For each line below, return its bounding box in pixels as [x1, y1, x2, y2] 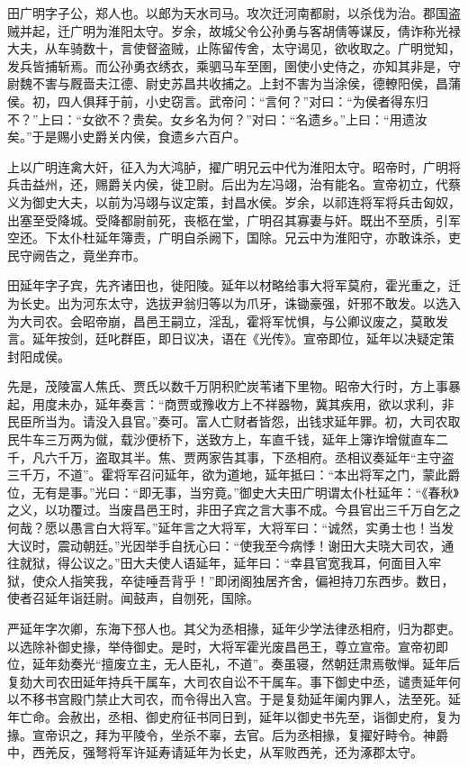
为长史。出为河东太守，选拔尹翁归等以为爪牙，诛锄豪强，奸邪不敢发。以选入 [7, 293, 461, 312]
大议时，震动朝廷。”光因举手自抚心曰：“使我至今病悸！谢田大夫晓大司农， [7, 535, 442, 554]
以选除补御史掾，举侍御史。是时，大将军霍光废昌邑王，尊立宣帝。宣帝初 [7, 636, 436, 655]
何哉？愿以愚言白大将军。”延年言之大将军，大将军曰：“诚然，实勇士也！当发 [7, 518, 454, 537]
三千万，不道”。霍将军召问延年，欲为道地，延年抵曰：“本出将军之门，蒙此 [7, 465, 448, 484]
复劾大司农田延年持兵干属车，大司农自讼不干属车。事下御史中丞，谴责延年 [7, 671, 448, 690]
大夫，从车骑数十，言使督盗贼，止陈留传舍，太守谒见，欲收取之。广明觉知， [7, 39, 461, 58]
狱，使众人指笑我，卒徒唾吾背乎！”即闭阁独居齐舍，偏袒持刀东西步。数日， [7, 571, 454, 589]
